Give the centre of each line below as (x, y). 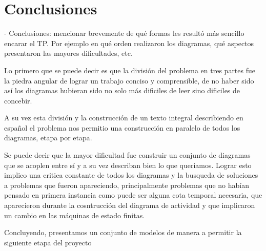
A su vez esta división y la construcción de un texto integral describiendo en (124, 118)
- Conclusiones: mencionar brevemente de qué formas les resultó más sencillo (124, 33)
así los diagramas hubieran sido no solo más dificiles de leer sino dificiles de (122, 90)
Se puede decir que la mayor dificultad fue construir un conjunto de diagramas (127, 155)
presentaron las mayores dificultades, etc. (68, 53)
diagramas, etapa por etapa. (48, 138)
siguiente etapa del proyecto (48, 242)
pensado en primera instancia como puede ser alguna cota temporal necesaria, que (133, 195)
